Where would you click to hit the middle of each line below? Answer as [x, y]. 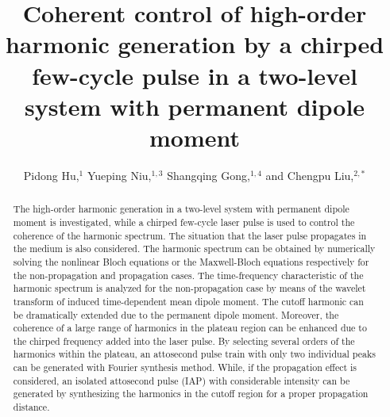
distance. [31, 407]
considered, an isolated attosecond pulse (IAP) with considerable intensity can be [181, 380]
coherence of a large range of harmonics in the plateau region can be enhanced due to [190, 328]
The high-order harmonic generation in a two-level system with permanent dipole [181, 209]
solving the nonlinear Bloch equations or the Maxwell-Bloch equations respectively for [191, 261]
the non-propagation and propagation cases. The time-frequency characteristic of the [188, 275]
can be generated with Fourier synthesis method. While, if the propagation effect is [185, 367]
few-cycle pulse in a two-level [195, 75]
